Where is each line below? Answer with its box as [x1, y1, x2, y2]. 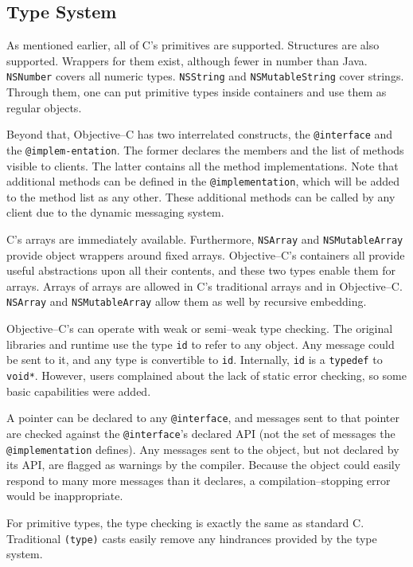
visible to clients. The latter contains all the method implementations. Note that [6, 157, 399, 174]
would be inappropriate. [6, 487, 123, 504]
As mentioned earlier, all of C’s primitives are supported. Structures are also [6, 37, 380, 53]
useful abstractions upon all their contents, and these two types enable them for [6, 262, 396, 279]
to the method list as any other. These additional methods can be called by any [6, 188, 395, 205]
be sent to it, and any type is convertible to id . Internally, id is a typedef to [6, 351, 383, 368]
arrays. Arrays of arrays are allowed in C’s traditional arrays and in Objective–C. [6, 277, 403, 294]
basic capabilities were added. [6, 382, 151, 399]
